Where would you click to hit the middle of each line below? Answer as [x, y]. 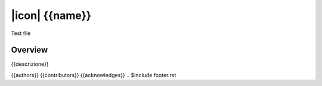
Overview [30, 50]
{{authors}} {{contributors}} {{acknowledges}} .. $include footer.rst [94, 75]
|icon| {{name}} [51, 15]
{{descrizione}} [30, 64]
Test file [21, 33]
